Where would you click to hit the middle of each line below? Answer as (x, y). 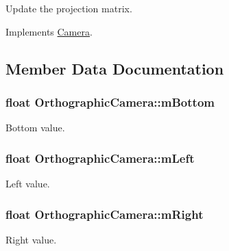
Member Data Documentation (115, 68)
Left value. (28, 183)
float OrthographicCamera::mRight (105, 214)
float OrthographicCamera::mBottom (110, 102)
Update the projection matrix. (69, 8)
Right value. (31, 239)
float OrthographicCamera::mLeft (100, 158)
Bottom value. (35, 128)
